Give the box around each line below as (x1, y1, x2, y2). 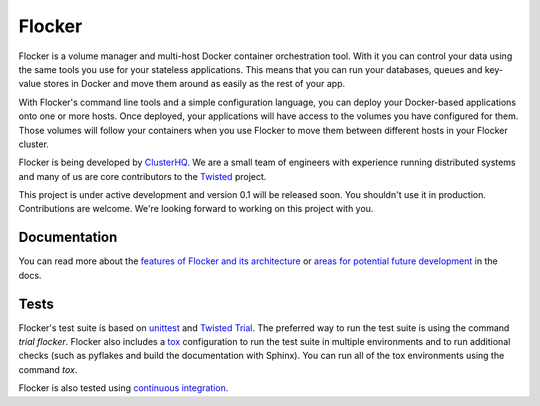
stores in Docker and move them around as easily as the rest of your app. (43, 78, 345, 90)
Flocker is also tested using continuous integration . (18, 382, 229, 394)
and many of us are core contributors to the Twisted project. (18, 170, 267, 182)
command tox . (18, 363, 78, 375)
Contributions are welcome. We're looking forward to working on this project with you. (18, 203, 374, 215)
